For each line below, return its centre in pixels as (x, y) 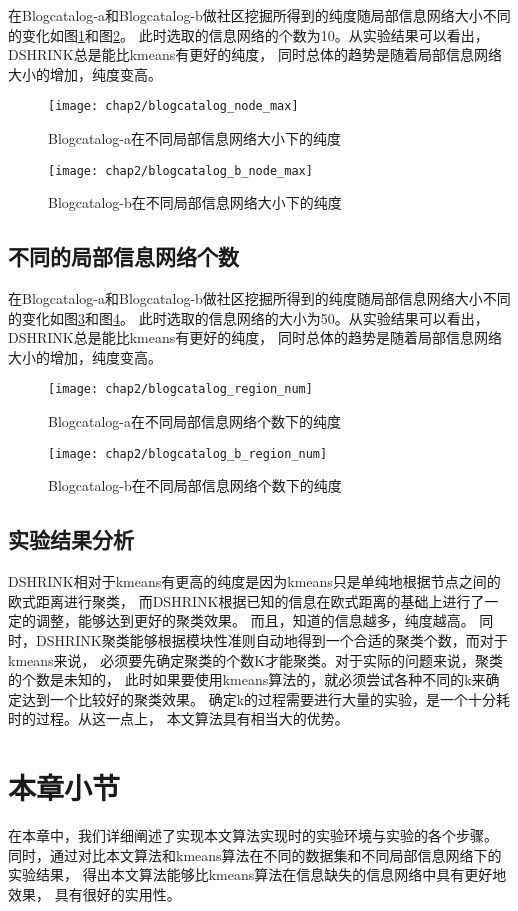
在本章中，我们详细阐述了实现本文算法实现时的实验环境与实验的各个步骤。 (253, 835)
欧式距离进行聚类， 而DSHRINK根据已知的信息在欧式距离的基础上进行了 (246, 600)
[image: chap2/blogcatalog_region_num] (180, 389)
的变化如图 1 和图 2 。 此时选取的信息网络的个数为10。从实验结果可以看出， (248, 34)
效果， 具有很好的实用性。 (94, 893)
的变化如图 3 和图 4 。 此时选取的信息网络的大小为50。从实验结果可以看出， (248, 317)
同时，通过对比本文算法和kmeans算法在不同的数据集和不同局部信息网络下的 (255, 854)
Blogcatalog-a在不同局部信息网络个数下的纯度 (195, 421)
